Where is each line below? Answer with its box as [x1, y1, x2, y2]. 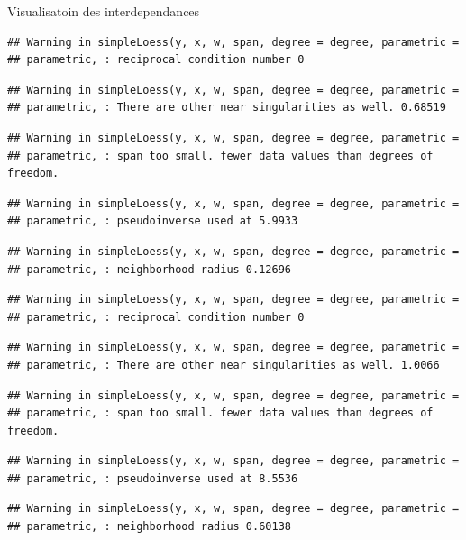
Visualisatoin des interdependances [7, 2, 200, 20]
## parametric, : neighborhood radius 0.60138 [7, 520, 291, 534]
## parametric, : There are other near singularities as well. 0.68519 [7, 101, 446, 114]
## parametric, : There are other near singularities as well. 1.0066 [7, 358, 440, 371]
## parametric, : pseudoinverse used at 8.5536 [7, 471, 298, 485]
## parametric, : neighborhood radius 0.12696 [7, 262, 291, 276]
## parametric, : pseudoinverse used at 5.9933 [7, 215, 298, 228]
